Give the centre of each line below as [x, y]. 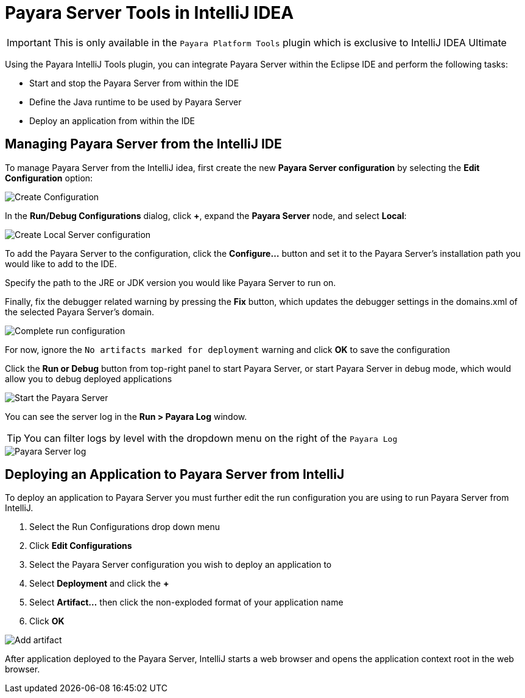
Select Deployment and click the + [99, 584]
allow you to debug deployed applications [89, 379]
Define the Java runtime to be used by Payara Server [136, 102]
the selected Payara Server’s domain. [80, 312]
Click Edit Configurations [81, 546]
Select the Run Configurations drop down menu [125, 527]
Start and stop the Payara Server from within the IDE [134, 83]
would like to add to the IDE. [61, 263]
